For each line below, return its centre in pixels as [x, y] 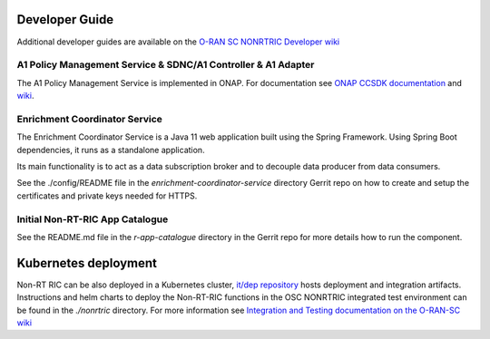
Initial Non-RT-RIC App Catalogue [93, 219]
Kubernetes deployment [87, 263]
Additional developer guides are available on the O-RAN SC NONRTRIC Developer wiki [178, 42]
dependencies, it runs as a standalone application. [111, 150]
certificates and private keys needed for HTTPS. [107, 196]
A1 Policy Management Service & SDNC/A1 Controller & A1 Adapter [166, 65]
